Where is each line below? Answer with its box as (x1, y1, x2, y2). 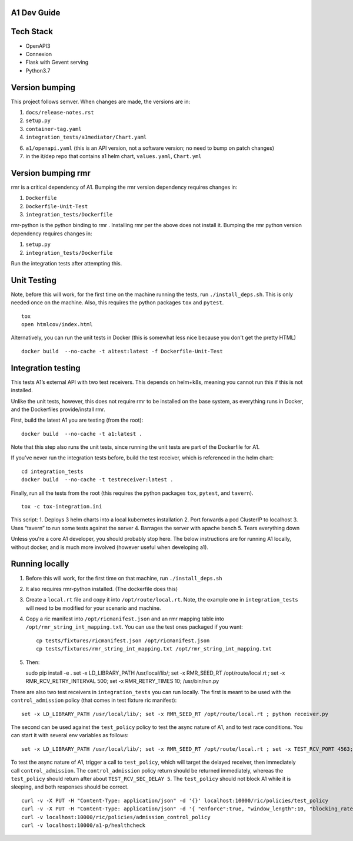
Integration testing (11, 363, 81, 373)
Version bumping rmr (11, 168, 91, 178)
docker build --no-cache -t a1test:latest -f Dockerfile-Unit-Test (21, 348, 223, 354)
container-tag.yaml (25, 126, 82, 132)
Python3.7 (25, 67, 51, 74)
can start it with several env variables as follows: (11, 732, 129, 739)
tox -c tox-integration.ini (21, 503, 102, 510)
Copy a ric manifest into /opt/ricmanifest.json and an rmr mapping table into (25, 615, 225, 622)
